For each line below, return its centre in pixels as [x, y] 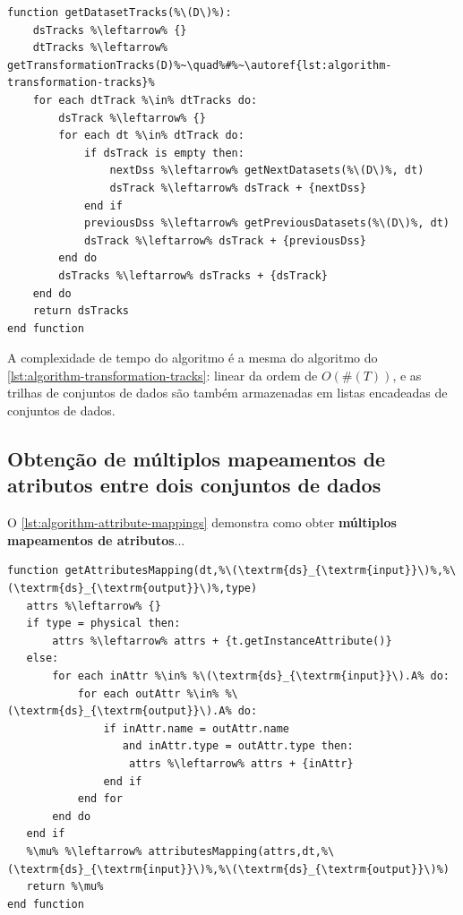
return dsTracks [81, 311]
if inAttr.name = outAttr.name [196, 728]
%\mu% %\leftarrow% [84, 851]
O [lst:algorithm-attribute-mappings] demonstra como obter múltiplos [202, 522]
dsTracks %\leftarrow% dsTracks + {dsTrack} [193, 275]
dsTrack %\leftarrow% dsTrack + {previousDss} [225, 240]
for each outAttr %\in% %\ [158, 693]
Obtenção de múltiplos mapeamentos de [197, 459]
